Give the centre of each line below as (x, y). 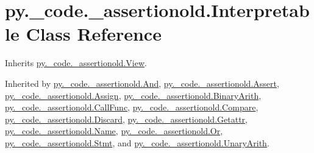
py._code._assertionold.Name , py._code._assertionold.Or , (114, 131)
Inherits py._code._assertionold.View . (76, 63)
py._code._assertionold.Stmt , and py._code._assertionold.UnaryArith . (137, 142)
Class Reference (94, 34)
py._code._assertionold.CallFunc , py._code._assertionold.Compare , (132, 107)
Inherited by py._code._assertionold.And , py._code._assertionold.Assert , (142, 83)
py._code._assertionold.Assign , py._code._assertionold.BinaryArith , (133, 95)
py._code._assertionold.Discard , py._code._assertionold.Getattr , (126, 119)
